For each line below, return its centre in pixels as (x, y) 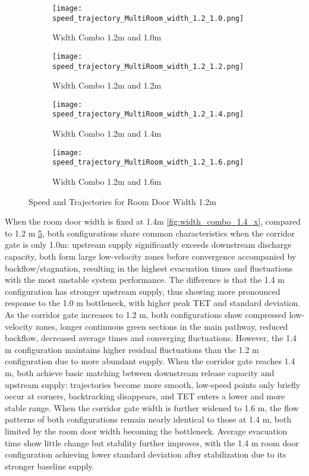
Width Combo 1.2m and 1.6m (107, 182)
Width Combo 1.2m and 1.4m (107, 133)
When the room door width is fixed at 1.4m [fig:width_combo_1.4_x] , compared (153, 221)
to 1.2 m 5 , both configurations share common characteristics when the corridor (150, 233)
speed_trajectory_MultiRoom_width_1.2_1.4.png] (148, 114)
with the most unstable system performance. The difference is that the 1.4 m (145, 280)
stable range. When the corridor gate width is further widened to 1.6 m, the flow (152, 407)
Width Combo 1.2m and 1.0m (107, 37)
